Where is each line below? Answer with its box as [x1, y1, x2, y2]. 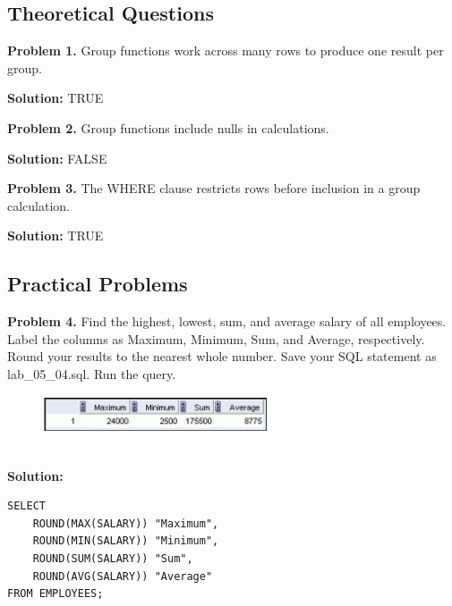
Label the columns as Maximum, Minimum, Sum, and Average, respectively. [7, 329, 425, 348]
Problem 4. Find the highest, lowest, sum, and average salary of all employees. [7, 312, 447, 331]
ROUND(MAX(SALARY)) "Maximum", [32, 517, 219, 530]
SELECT [7, 500, 46, 513]
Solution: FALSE [7, 148, 107, 167]
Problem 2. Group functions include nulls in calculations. [7, 118, 329, 137]
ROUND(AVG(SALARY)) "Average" [32, 569, 213, 583]
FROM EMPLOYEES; [7, 587, 104, 601]
